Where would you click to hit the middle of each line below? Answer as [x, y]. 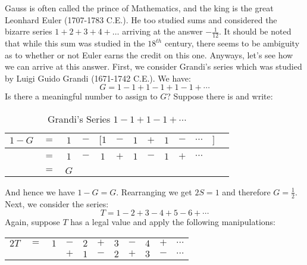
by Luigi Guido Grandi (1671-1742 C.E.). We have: [98, 78]
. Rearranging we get [154, 191]
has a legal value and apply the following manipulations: [173, 222]
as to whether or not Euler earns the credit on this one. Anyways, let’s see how [149, 54]
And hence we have [40, 191]
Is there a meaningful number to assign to [81, 96]
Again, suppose [32, 222]
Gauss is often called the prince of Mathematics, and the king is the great [139, 8]
